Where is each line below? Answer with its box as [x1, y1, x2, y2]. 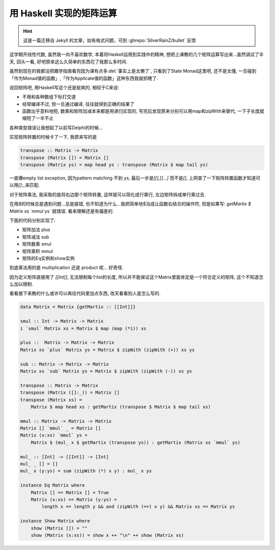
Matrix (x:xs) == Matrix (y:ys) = [31, 496, 117, 502]
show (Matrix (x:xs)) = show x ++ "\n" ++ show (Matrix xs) [31, 532, 184, 538]
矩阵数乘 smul [22, 241, 52, 247]
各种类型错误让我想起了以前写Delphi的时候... [9, 124, 103, 130]
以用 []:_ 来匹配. [9, 182, 40, 188]
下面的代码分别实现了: [9, 217, 56, 223]
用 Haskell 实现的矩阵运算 [9, 8, 117, 19]
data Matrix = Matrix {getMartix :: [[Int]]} [20, 304, 136, 310]
